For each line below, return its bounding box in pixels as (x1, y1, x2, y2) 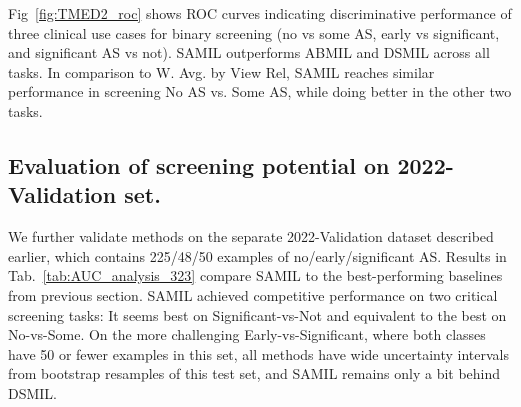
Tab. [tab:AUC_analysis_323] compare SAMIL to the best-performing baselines (8, 265, 503, 286)
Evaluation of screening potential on (8, 149, 390, 180)
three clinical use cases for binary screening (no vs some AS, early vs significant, (8, 22, 500, 43)
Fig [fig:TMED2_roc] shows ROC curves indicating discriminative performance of (8, 3, 512, 23)
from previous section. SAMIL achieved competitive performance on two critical (8, 284, 498, 305)
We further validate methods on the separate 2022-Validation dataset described (8, 226, 494, 247)
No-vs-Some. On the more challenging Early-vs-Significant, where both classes (8, 324, 486, 345)
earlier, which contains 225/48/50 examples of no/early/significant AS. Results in (8, 245, 507, 266)
